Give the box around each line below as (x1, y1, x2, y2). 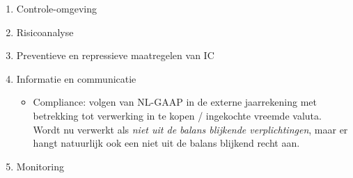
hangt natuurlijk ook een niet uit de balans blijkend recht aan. (33, 136, 300, 150)
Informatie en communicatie (16, 71, 136, 86)
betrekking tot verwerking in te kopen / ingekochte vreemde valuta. (33, 108, 322, 122)
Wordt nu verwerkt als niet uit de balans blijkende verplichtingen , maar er (33, 122, 348, 136)
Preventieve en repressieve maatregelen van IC (16, 48, 214, 63)
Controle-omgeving (16, 1, 97, 15)
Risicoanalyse (16, 24, 74, 39)
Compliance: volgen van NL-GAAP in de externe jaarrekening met (33, 95, 317, 109)
